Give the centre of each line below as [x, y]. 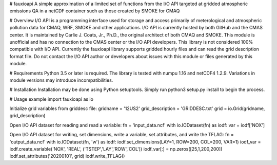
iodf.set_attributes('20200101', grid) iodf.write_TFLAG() [67, 156]
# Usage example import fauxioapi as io [51, 99]
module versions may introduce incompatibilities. [61, 80]
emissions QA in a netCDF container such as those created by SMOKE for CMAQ [95, 11]
